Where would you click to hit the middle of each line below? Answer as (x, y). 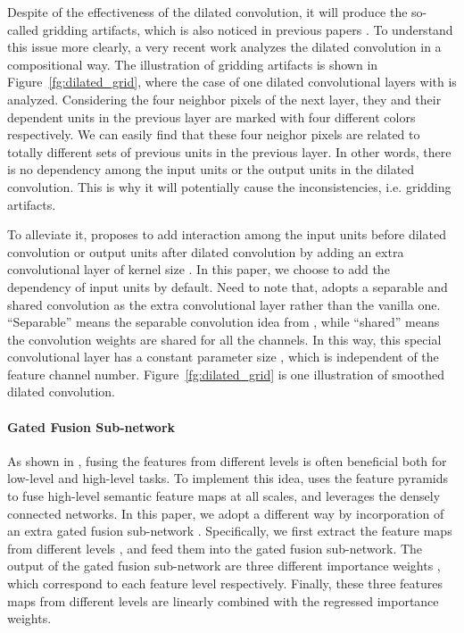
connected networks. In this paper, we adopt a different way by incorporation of (226, 513)
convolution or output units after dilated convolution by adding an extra (206, 251)
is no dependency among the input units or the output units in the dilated (211, 169)
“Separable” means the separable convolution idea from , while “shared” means (224, 322)
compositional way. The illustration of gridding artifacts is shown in (193, 64)
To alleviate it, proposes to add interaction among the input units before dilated (227, 234)
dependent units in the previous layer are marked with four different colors (211, 117)
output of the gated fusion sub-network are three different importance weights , (224, 566)
